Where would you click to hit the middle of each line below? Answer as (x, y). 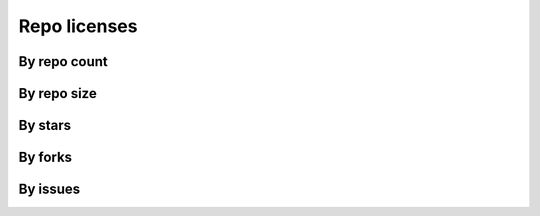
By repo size (57, 93)
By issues (49, 189)
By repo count (63, 61)
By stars (45, 125)
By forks (45, 157)
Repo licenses (78, 26)
